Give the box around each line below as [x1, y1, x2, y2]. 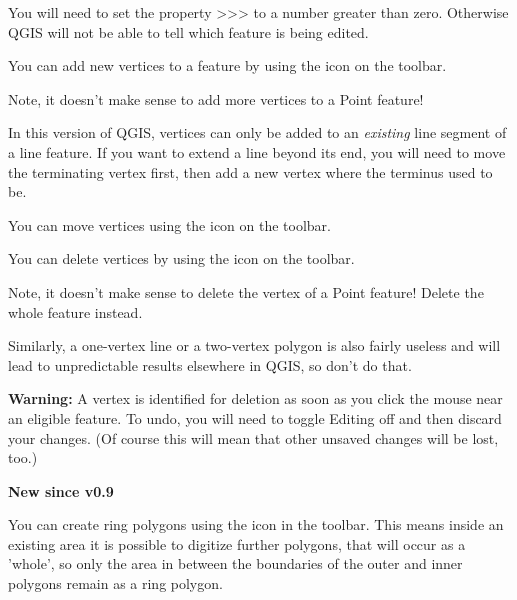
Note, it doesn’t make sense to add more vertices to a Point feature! [8, 88, 424, 109]
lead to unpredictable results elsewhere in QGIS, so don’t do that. [8, 354, 412, 375]
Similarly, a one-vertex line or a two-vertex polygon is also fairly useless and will [8, 335, 501, 356]
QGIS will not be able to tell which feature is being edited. [8, 21, 369, 42]
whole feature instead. [8, 301, 143, 322]
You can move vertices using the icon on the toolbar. [8, 214, 331, 235]
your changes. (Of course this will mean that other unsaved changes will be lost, [8, 427, 499, 448]
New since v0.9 [8, 480, 114, 501]
